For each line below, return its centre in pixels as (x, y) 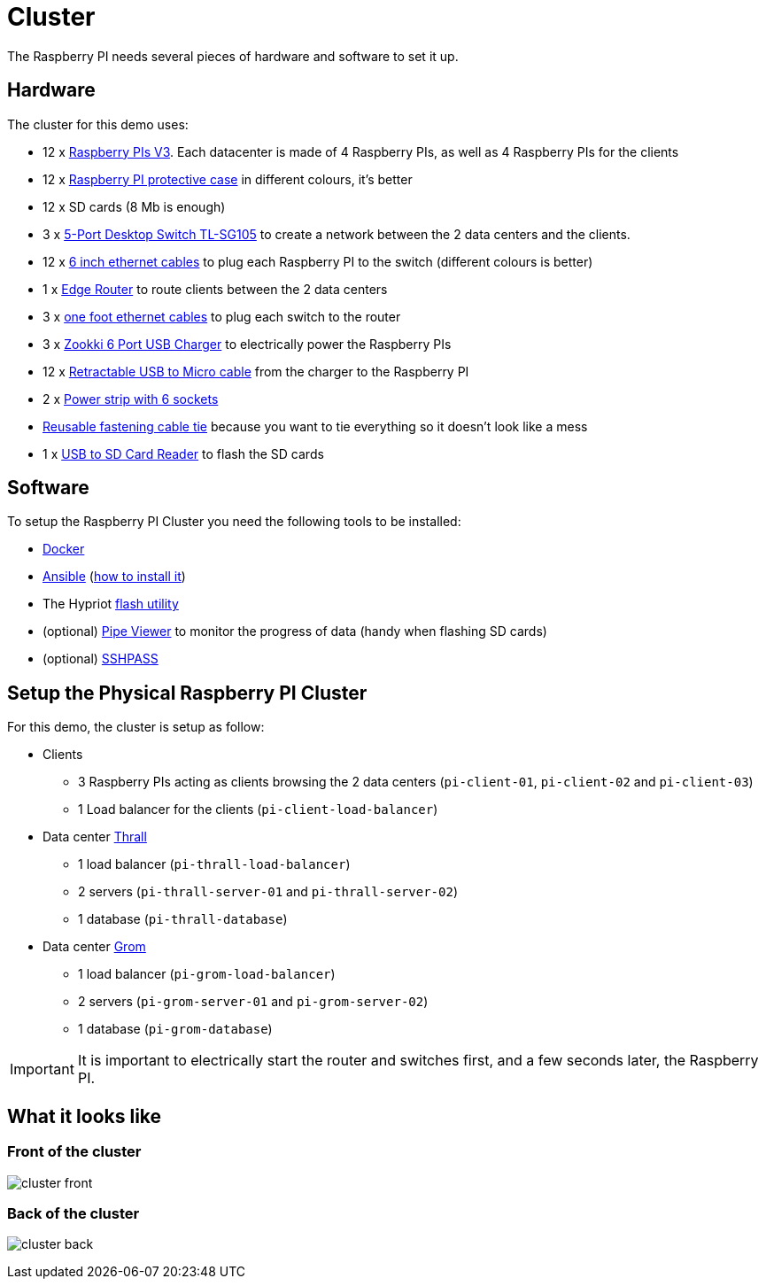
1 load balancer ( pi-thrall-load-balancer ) (214, 864)
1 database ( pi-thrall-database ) (183, 919)
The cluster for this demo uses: (98, 124)
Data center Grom (94, 947)
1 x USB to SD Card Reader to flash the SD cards (183, 453)
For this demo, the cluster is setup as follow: (136, 727)
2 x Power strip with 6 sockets (131, 399)
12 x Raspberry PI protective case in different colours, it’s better (228, 179)
